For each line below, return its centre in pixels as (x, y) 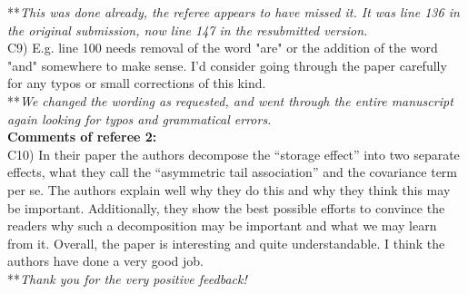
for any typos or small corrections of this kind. (137, 83)
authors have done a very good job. (106, 261)
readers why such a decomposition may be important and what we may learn (222, 225)
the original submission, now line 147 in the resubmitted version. (188, 29)
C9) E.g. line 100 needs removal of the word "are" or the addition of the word (223, 48)
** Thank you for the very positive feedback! (127, 278)
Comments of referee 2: (82, 137)
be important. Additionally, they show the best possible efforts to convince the (226, 207)
